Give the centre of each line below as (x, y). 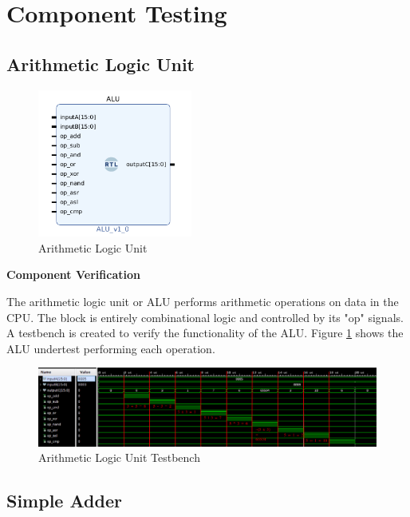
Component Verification (73, 274)
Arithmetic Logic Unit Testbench (119, 457)
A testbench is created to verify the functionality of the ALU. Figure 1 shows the (205, 333)
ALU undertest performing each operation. (111, 348)
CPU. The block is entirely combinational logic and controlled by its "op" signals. (205, 317)
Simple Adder (64, 501)
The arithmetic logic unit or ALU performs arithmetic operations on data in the (203, 302)
